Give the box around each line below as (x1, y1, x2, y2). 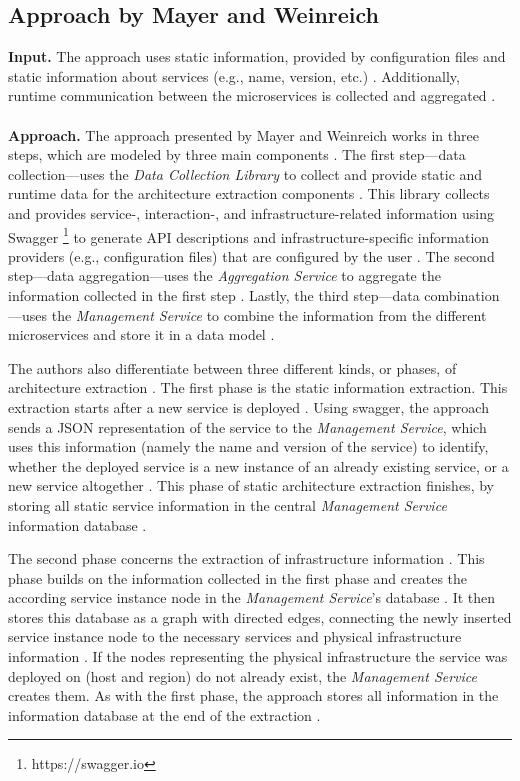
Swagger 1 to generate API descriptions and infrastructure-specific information (8, 223, 490, 247)
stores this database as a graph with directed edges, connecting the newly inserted (8, 606, 512, 627)
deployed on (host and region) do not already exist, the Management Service (8, 665, 478, 686)
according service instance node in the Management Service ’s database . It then (8, 587, 496, 608)
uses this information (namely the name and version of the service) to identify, (8, 436, 489, 457)
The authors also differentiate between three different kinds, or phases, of (8, 357, 457, 378)
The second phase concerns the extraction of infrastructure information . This (8, 548, 485, 569)
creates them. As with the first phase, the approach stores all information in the (8, 685, 499, 706)
